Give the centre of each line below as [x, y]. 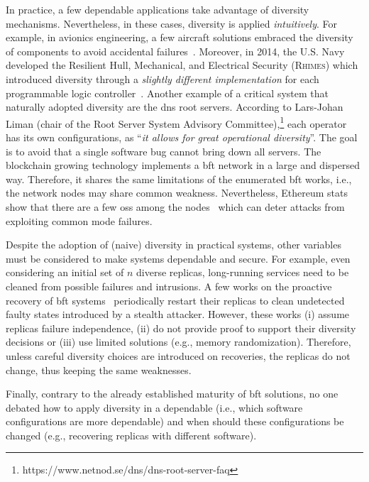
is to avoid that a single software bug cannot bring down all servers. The [164, 151]
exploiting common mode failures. [79, 220]
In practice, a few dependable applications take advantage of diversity [158, 9]
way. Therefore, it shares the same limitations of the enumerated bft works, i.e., [179, 179]
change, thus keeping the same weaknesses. [99, 369]
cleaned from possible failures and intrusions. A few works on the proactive [169, 286]
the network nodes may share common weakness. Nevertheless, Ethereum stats [177, 193]
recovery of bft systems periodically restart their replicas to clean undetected [175, 300]
